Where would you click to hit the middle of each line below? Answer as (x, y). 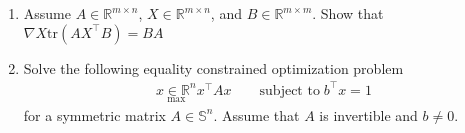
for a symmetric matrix (94, 114)
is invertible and (368, 114)
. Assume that (256, 114)
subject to (289, 90)
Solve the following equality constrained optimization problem (213, 67)
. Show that (348, 13)
